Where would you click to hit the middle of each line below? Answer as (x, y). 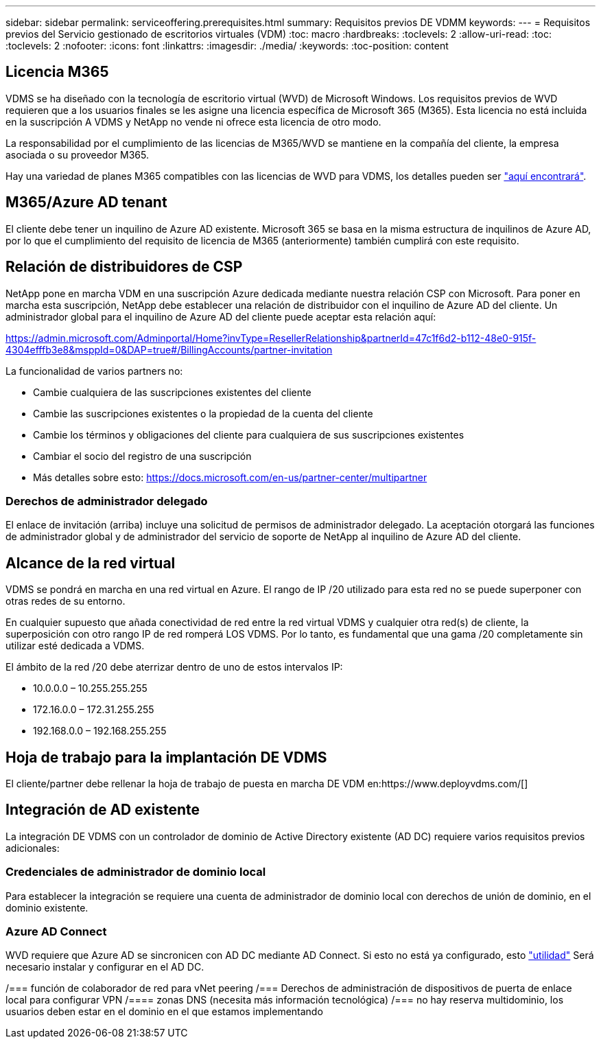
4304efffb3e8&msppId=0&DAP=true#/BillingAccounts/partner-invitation (169, 349)
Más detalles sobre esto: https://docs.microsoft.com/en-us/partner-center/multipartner (230, 477)
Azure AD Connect (56, 931)
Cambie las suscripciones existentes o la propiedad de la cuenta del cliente (203, 413)
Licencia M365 (57, 72)
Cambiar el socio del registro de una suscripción (142, 456)
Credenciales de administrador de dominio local (136, 872)
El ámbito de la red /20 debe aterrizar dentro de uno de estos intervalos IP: (174, 667)
